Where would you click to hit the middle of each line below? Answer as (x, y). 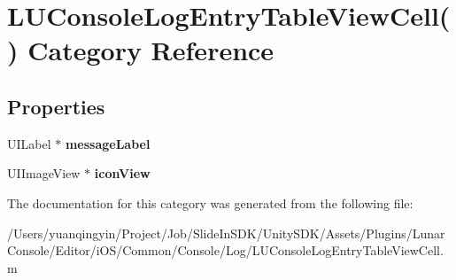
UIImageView (44, 173)
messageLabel (108, 143)
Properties (56, 106)
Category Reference (151, 50)
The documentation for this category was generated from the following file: (210, 202)
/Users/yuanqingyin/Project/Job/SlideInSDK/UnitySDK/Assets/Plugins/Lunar (226, 233)
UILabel (29, 143)
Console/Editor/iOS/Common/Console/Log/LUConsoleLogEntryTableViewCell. (225, 250)
